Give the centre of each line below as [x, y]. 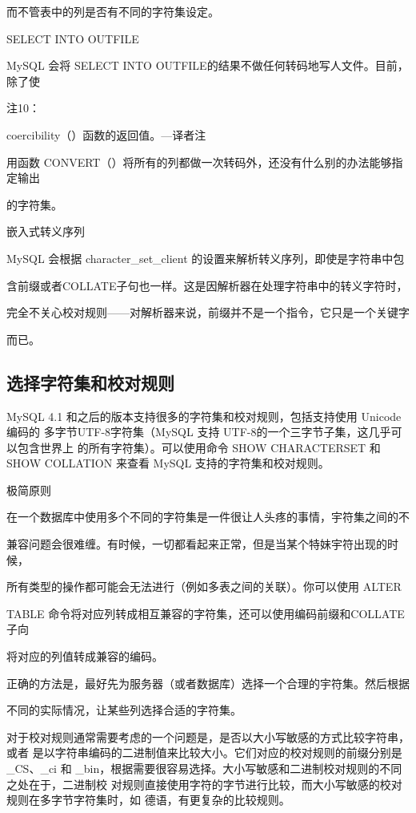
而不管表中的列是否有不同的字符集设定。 [113, 11]
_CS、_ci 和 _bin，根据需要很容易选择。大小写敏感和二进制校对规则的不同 [204, 769]
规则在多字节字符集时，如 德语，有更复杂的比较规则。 [148, 800]
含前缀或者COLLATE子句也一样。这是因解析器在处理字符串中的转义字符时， [207, 285]
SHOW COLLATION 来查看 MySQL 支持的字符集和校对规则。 [168, 463]
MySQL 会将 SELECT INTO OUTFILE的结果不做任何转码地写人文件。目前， [208, 65]
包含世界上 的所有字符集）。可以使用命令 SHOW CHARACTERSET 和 [199, 447]
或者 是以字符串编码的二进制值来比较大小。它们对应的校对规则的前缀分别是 [204, 752]
